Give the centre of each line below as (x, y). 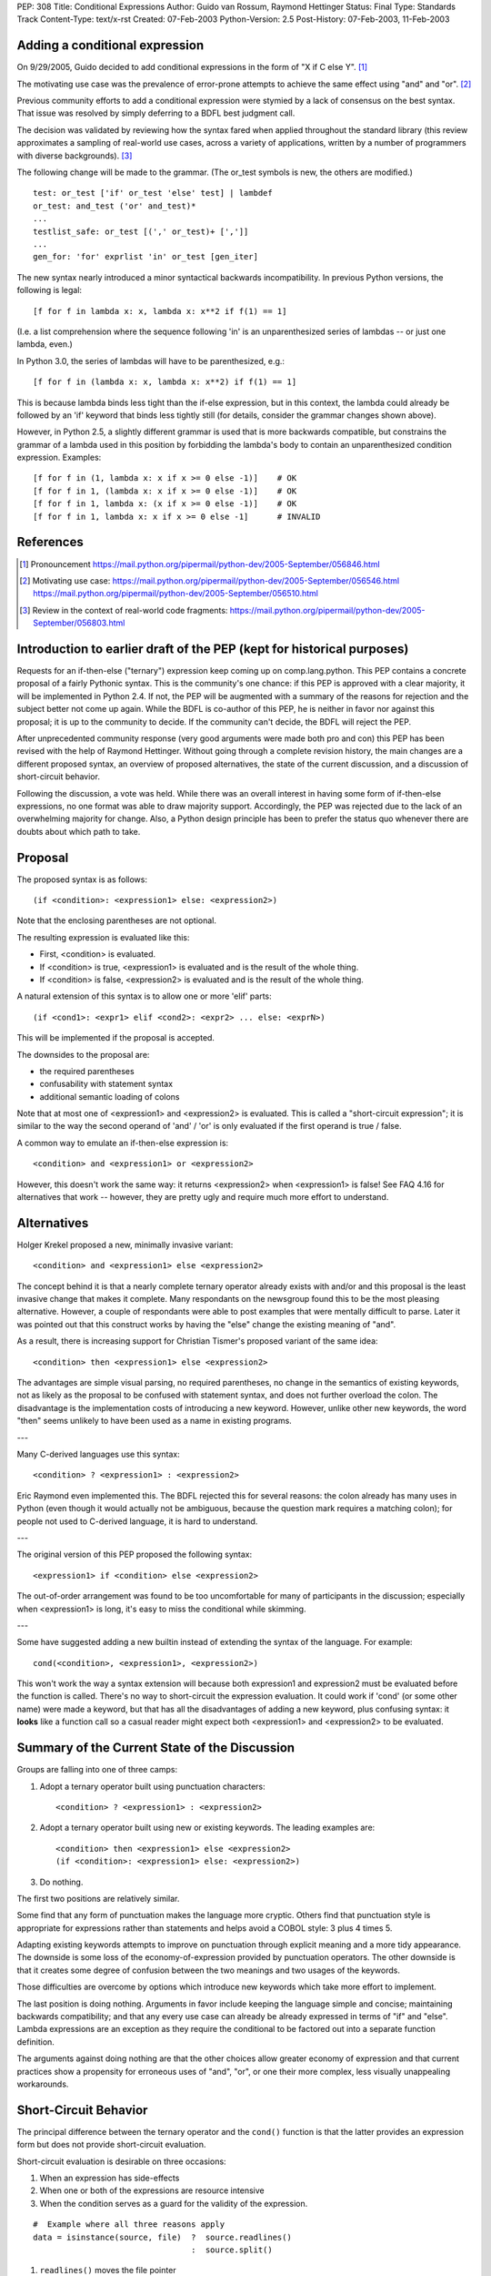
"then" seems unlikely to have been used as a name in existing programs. (155, 1421)
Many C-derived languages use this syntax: (99, 1454)
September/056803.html (79, 623)
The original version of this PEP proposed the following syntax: (135, 1555)
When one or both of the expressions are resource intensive (152, 2190)
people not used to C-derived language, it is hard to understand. (137, 1521)
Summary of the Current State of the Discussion (156, 1748)
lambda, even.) (45, 344)
